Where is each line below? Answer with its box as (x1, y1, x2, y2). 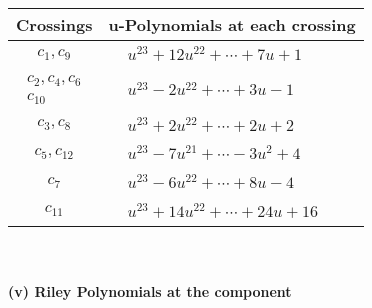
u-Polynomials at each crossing (108, 13, 356, 36)
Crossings (16, 13, 93, 36)
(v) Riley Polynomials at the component (8, 281, 292, 302)
